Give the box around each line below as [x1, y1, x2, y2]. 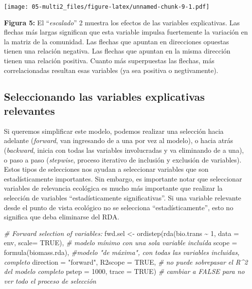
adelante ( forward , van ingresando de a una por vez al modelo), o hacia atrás [4, 135, 234, 145]
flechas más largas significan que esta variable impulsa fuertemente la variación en [4, 27, 248, 37]
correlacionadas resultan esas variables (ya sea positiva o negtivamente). [4, 65, 218, 75]
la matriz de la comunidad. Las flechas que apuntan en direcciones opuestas [4, 36, 229, 46]
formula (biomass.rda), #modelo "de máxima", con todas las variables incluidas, [4, 247, 240, 257]
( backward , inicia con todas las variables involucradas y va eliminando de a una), [4, 145, 244, 155]
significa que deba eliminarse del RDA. [4, 212, 120, 222]
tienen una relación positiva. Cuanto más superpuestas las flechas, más [4, 55, 215, 66]
